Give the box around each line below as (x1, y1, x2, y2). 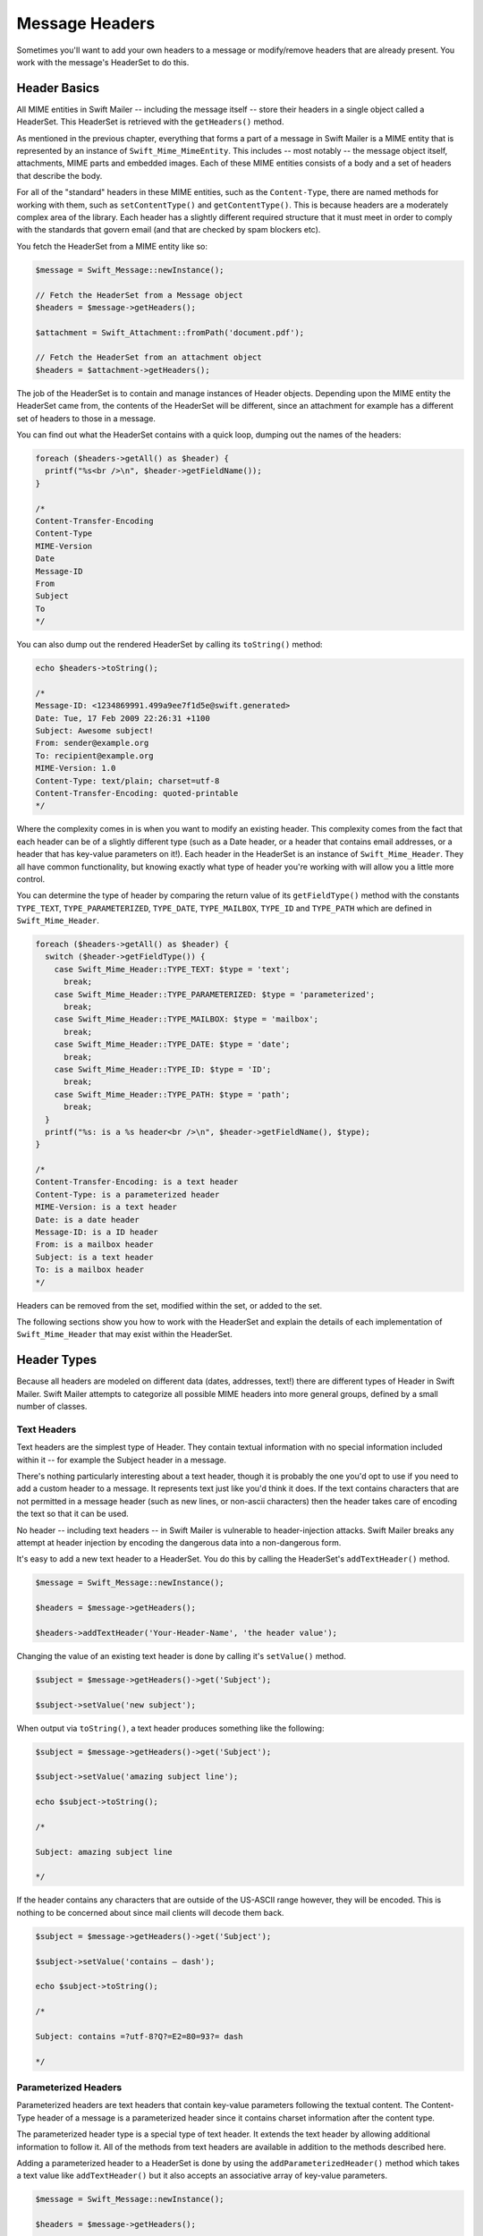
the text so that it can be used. (16, 1508, 129, 1520)
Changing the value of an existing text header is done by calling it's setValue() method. (16, 1650, 346, 1661)
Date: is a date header (35, 1215, 140, 1224)
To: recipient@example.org (35, 750, 154, 760)
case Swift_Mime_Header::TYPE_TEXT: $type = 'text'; (54, 964, 291, 974)
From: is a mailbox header (35, 1240, 154, 1249)
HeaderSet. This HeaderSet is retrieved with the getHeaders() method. (16, 116, 284, 127)
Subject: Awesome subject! (35, 725, 154, 735)
